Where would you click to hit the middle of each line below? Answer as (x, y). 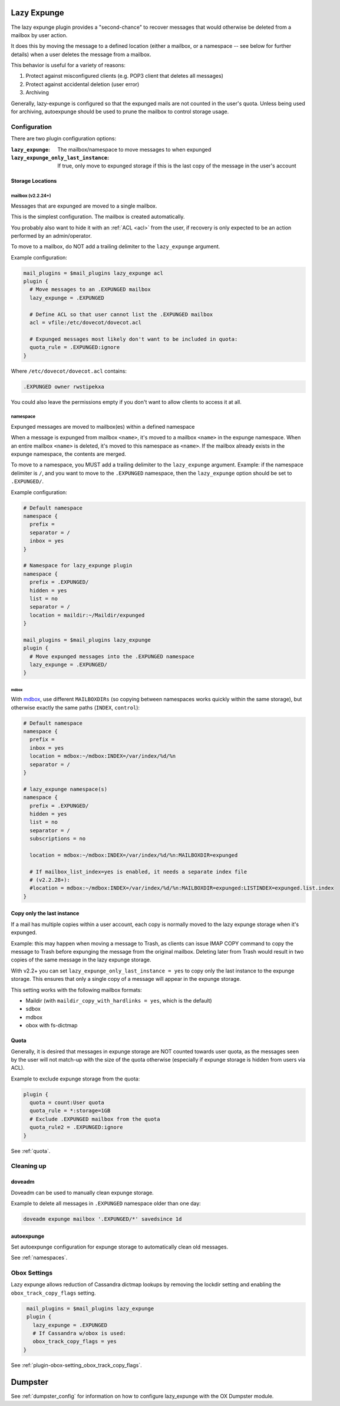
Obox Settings (32, 1273)
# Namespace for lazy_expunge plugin (78, 566)
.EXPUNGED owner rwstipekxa (64, 387)
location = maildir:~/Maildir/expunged (87, 615)
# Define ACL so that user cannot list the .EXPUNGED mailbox (121, 314)
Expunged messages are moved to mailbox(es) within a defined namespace (103, 426)
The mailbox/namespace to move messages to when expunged (134, 149)
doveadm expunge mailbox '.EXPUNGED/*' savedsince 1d (103, 1219)
